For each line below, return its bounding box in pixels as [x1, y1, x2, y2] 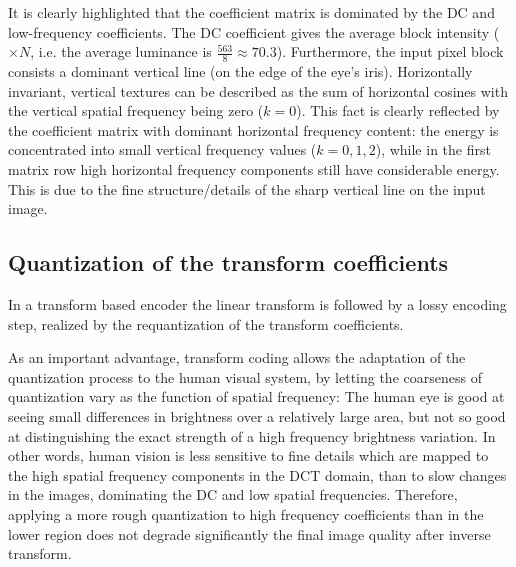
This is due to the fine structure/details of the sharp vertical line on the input [8, 178, 486, 199]
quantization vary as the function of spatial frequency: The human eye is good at [8, 386, 505, 407]
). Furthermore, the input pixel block [276, 41, 504, 62]
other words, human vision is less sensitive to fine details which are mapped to [8, 445, 489, 466]
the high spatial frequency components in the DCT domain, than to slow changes [8, 464, 507, 485]
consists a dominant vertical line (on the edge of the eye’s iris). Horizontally [8, 61, 473, 82]
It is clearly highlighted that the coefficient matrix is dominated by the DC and [8, 2, 495, 22]
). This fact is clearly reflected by [296, 100, 500, 121]
